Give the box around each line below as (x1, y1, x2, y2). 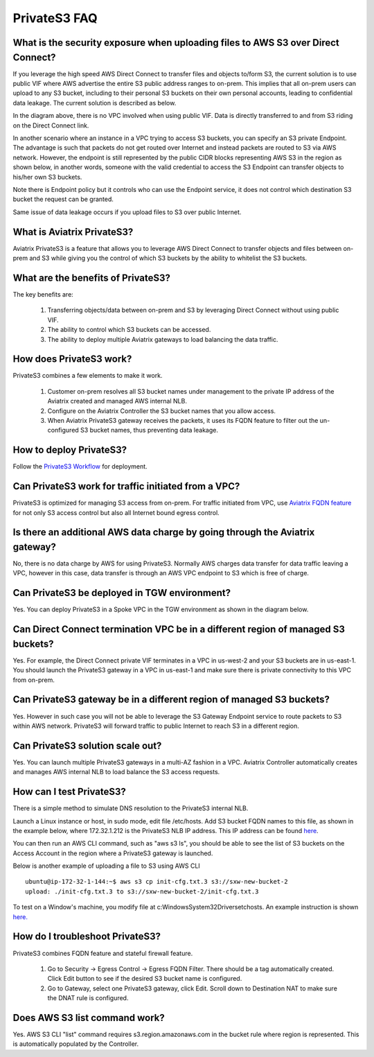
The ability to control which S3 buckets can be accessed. (47, 326, 211, 334)
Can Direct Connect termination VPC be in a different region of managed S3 (12, 624, 346, 636)
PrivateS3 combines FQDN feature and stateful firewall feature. (12, 949, 193, 957)
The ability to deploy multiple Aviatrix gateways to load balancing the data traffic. (47, 335, 278, 343)
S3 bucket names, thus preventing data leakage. (80, 426, 218, 435)
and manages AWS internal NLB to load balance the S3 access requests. (12, 768, 220, 776)
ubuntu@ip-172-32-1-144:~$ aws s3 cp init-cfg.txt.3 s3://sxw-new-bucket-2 (25, 877, 288, 886)
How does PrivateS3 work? (12, 353, 132, 365)
